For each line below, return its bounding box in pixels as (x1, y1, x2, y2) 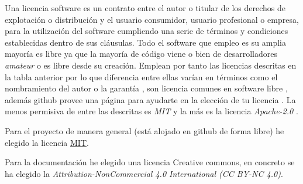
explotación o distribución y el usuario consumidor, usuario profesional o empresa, (5, 13, 299, 25)
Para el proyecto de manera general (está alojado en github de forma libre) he (5, 124, 284, 137)
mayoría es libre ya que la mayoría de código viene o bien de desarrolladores (5, 47, 277, 60)
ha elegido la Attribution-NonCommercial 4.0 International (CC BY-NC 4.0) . (5, 167, 283, 179)
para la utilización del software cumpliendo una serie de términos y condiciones (5, 25, 288, 37)
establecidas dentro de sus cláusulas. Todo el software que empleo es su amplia (5, 36, 286, 48)
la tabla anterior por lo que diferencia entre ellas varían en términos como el (5, 70, 278, 83)
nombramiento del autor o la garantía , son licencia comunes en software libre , (5, 82, 288, 94)
